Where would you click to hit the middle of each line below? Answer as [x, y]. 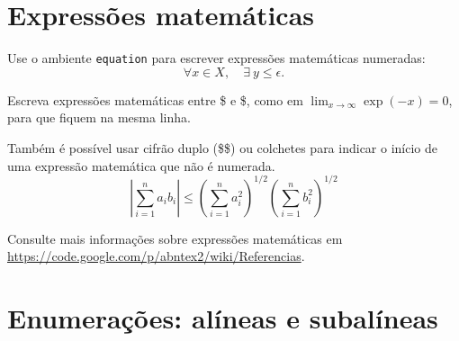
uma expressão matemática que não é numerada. [141, 165]
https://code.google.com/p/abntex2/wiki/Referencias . [156, 256]
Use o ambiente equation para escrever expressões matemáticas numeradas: [216, 58]
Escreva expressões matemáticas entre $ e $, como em [155, 99]
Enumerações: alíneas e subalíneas [223, 318]
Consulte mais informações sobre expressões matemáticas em [175, 238]
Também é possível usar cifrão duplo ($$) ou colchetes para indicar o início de [223, 147]
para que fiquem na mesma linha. [99, 117]
